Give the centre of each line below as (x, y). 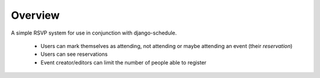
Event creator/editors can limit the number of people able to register (124, 62)
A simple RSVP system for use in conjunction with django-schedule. (94, 33)
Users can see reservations (74, 54)
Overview (35, 15)
